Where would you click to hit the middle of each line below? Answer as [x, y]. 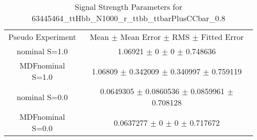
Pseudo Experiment [42, 37]
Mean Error [141, 37]
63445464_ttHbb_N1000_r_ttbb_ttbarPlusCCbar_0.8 [128, 18]
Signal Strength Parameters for [128, 7]
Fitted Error [222, 37]
